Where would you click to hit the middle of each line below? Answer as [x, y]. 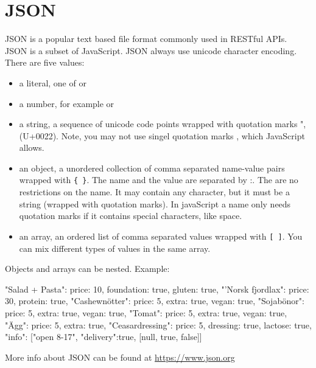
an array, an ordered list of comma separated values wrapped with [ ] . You [161, 236]
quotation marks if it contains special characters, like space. [131, 216]
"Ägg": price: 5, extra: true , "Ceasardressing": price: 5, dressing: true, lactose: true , [158, 325]
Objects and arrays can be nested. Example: [87, 269]
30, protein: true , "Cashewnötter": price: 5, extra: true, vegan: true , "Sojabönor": [155, 301]
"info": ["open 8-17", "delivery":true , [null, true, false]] [104, 337]
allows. [32, 148]
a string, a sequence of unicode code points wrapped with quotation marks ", [163, 124]
